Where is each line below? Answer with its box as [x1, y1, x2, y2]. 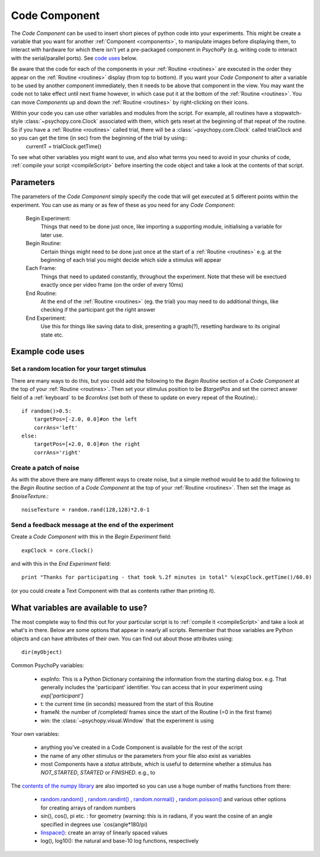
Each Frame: [25, 265, 56, 272]
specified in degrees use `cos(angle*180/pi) [40, 821, 148, 828]
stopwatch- [273, 110, 302, 117]
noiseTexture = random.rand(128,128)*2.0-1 [21, 506, 150, 513]
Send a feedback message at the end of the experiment [11, 520, 174, 529]
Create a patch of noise [11, 464, 80, 472]
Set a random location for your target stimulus [11, 365, 146, 373]
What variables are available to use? [11, 602, 148, 612]
